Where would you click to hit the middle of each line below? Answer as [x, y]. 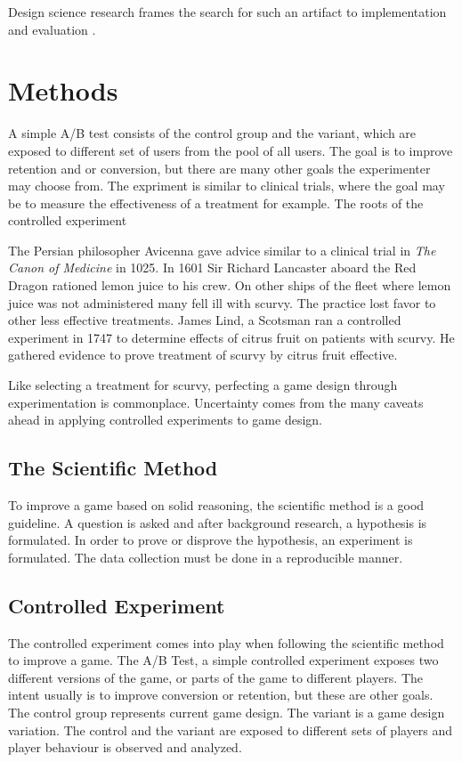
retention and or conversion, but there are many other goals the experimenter [219, 168]
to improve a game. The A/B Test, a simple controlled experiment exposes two [223, 660]
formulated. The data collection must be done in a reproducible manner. [206, 557]
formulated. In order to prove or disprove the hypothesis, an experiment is [211, 540]
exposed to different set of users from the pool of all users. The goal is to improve [231, 150]
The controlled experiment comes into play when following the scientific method [226, 642]
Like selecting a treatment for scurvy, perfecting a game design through [203, 385]
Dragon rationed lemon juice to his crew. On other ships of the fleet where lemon [230, 285]
